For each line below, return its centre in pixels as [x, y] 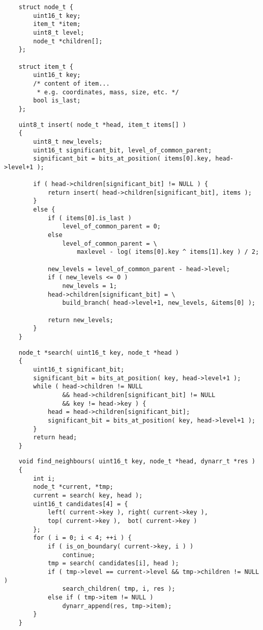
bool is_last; [57, 101]
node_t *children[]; [68, 41]
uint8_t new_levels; [68, 141]
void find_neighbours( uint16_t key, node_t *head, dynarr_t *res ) [137, 462]
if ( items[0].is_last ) [90, 218]
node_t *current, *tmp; [73, 487]
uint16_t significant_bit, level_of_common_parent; [123, 150]
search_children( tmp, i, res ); [119, 589]
